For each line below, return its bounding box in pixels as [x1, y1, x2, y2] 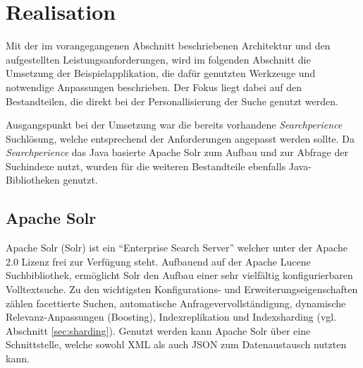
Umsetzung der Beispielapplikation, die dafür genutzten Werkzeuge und [6, 66, 316, 81]
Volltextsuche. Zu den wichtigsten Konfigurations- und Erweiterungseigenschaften [6, 282, 358, 297]
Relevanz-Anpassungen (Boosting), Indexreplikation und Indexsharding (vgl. [6, 309, 337, 324]
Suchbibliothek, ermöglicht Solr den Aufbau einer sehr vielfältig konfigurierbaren [6, 268, 353, 283]
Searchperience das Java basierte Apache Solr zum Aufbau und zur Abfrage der [6, 145, 348, 160]
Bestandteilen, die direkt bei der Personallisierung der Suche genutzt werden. [6, 93, 338, 108]
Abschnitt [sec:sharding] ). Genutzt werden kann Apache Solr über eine [6, 323, 311, 338]
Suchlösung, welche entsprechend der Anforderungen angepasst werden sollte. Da [6, 131, 355, 146]
